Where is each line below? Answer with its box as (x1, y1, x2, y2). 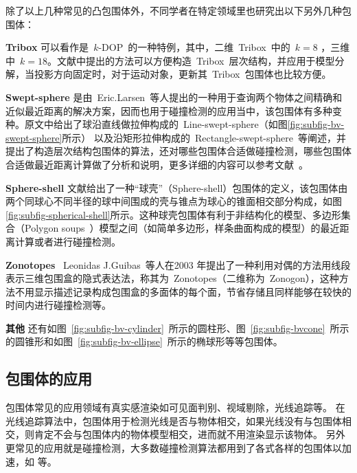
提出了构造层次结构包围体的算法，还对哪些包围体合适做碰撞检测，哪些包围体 (5, 144, 352, 158)
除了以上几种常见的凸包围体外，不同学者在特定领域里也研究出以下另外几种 (5, 3, 342, 17)
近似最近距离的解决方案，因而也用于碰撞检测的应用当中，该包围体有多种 (5, 103, 332, 118)
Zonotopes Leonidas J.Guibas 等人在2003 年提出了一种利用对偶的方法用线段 (5, 257, 351, 272)
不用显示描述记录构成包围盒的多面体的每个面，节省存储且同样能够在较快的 (14, 284, 352, 298)
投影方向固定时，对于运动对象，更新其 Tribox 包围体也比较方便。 (34, 67, 332, 81)
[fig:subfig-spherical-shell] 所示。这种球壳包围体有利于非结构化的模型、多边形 (5, 207, 341, 221)
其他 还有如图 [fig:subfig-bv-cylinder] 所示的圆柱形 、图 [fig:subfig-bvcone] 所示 (5, 320, 349, 335)
